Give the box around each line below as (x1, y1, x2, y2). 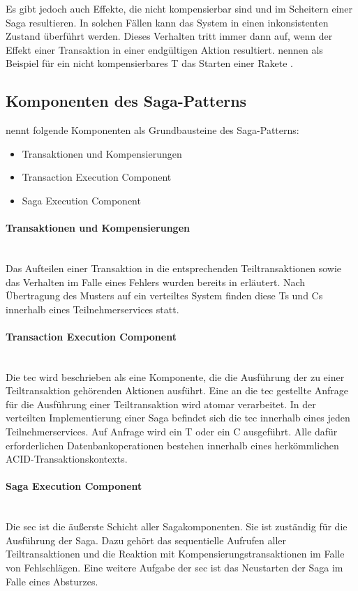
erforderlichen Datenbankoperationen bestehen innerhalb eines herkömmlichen (6, 437, 339, 452)
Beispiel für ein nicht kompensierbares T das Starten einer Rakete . (6, 56, 293, 70)
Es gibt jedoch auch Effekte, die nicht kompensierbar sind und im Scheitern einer (6, 1, 353, 15)
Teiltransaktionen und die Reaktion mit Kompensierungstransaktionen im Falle (6, 546, 345, 561)
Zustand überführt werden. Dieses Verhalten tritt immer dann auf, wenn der (6, 29, 333, 43)
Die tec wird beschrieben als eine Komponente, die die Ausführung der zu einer (6, 369, 345, 384)
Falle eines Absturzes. (6, 574, 98, 588)
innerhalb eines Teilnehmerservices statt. (6, 301, 179, 316)
